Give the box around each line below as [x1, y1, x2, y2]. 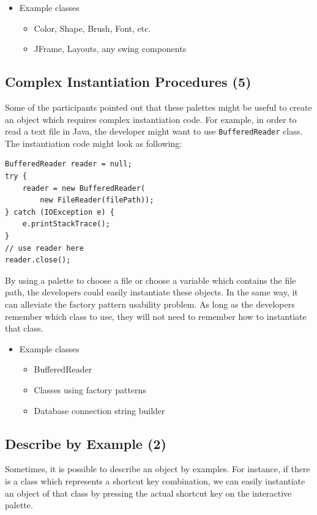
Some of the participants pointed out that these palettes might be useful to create [5, 100, 312, 113]
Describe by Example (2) [5, 434, 166, 453]
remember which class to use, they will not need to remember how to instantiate [5, 309, 307, 322]
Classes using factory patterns [34, 383, 146, 396]
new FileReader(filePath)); [40, 196, 154, 205]
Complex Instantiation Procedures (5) [5, 72, 252, 91]
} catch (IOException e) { [5, 207, 114, 217]
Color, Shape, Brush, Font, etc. [34, 21, 151, 34]
